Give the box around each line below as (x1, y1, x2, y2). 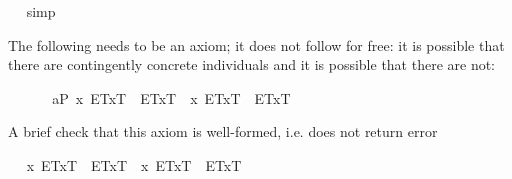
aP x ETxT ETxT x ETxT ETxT (52, 87, 291, 108)
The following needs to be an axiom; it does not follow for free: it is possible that (8, 34, 505, 55)
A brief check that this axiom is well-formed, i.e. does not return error (8, 121, 438, 142)
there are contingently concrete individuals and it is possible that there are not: (8, 54, 496, 75)
